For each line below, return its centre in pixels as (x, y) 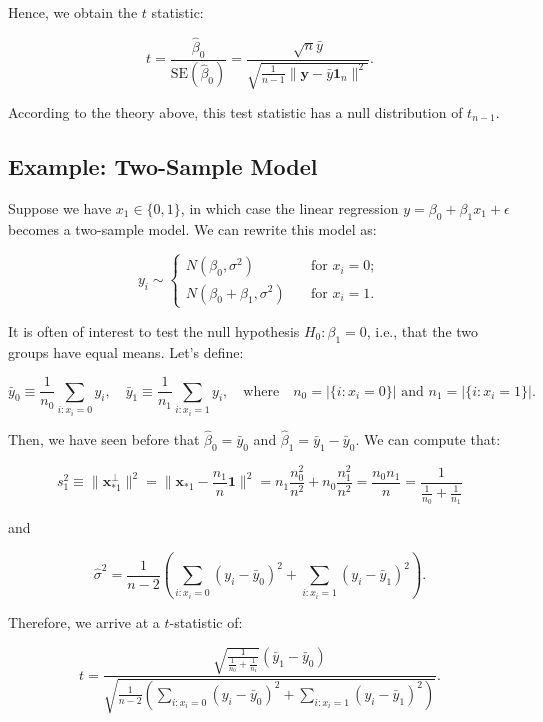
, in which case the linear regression (289, 207)
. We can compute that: (428, 438)
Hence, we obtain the (73, 12)
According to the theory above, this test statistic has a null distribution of (235, 112)
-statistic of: (206, 622)
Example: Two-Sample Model (163, 166)
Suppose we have (60, 207)
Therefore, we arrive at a (84, 622)
